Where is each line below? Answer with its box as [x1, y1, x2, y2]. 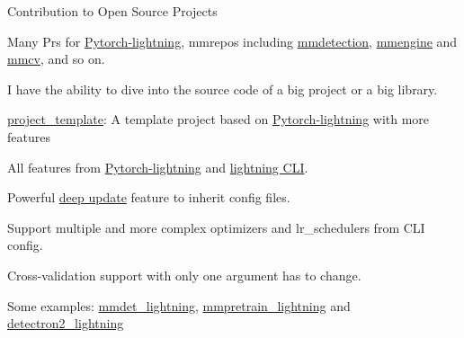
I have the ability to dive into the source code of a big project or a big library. [7, 79, 438, 98]
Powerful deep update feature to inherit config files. [7, 188, 290, 207]
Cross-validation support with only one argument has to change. [7, 265, 361, 284]
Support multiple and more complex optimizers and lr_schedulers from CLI [7, 218, 425, 236]
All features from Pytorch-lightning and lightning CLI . [7, 157, 308, 176]
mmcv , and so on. [7, 49, 105, 68]
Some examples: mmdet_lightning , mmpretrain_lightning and [7, 296, 351, 315]
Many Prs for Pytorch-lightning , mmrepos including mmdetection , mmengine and [7, 31, 458, 50]
